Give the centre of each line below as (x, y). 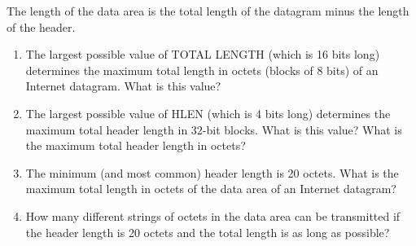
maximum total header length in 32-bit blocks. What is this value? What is (214, 129)
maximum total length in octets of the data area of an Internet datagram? (211, 189)
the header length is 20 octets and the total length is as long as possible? (208, 232)
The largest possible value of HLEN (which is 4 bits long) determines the (208, 113)
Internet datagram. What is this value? (123, 86)
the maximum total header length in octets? (136, 145)
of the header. (41, 26)
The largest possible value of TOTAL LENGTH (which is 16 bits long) (203, 54)
